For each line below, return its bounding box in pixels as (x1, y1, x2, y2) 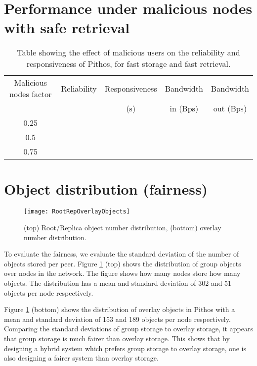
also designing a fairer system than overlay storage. (4, 353, 159, 363)
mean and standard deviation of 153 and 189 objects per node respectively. (4, 314, 231, 324)
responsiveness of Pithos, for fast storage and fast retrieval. (26, 58, 231, 70)
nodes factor (9, 88, 52, 100)
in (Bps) (170, 103, 199, 114)
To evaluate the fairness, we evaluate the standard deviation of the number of (4, 249, 239, 259)
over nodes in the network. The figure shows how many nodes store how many (4, 268, 241, 278)
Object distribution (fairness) (4, 178, 208, 199)
